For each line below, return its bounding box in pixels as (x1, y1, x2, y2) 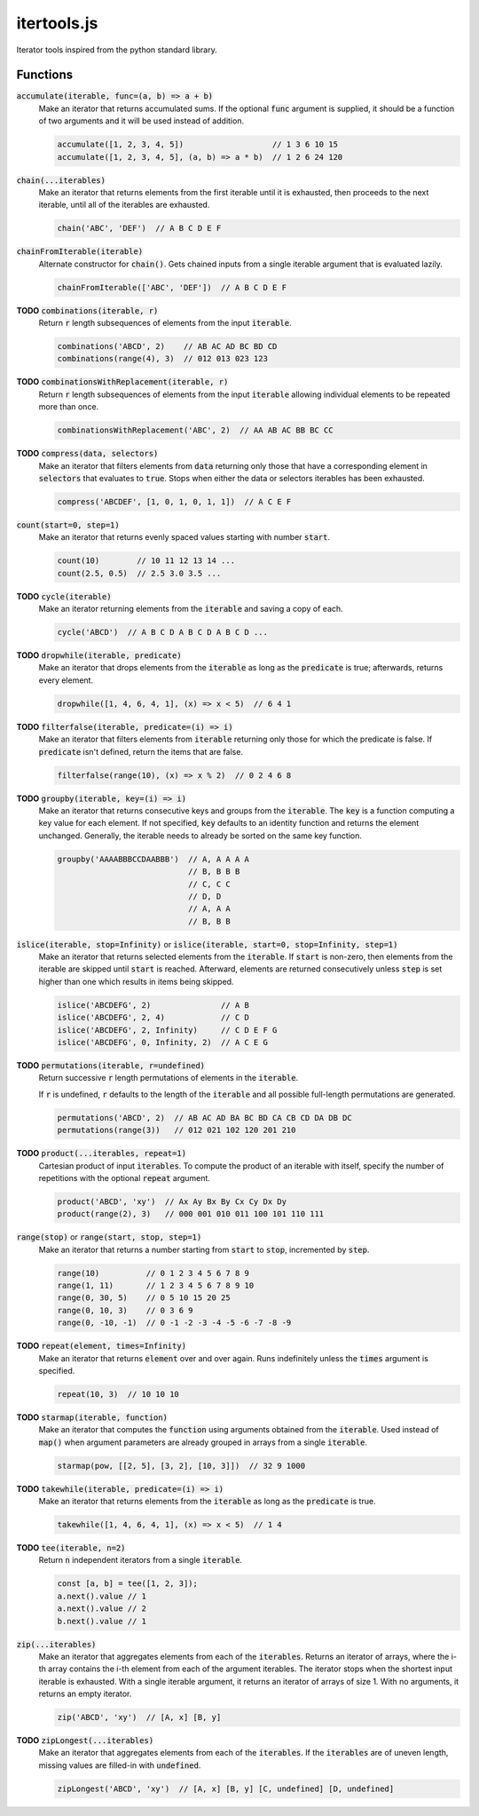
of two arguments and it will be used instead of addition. (38, 115, 244, 126)
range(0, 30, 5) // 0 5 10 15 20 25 (57, 1293, 231, 1303)
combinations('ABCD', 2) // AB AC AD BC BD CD (57, 342, 278, 352)
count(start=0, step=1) (16, 519, 120, 530)
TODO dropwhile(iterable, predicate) (16, 650, 182, 661)
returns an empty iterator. (38, 1688, 132, 1700)
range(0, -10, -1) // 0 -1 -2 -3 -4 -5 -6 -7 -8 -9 (57, 1318, 292, 1328)
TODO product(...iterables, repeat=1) (16, 1148, 186, 1159)
